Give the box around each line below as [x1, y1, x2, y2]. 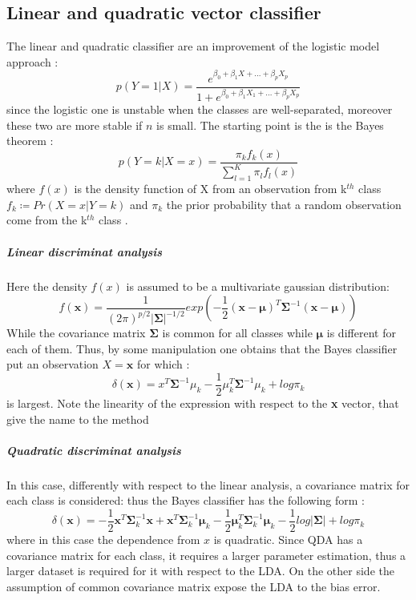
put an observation [6, 356, 99, 372]
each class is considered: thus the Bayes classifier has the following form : [6, 492, 366, 509]
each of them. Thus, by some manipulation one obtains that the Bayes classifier [6, 340, 398, 356]
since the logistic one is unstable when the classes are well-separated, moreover [6, 101, 393, 118]
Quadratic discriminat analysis [6, 441, 181, 458]
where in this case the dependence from [6, 530, 200, 547]
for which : [136, 356, 190, 372]
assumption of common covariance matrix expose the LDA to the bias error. [6, 578, 381, 594]
